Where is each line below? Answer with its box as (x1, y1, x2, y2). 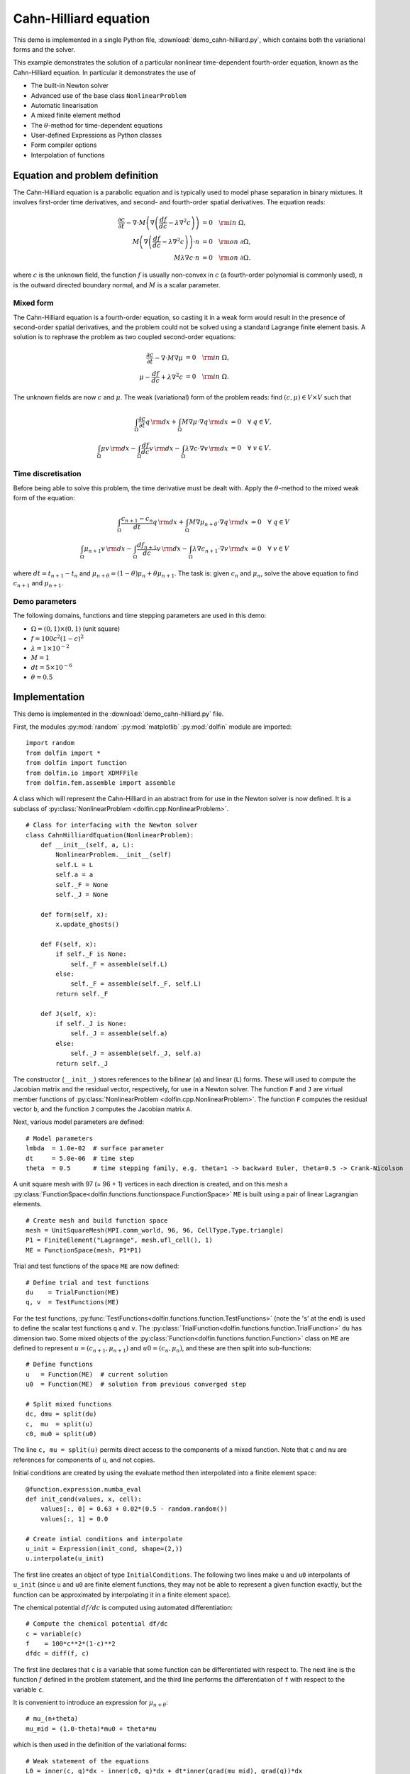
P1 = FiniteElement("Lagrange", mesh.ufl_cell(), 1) (26, 1236, 213, 1245)
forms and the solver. (13, 45, 76, 53)
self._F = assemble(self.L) (70, 960, 168, 968)
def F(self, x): (40, 940, 97, 948)
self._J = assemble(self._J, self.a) (70, 1049, 202, 1057)
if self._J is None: (55, 1019, 127, 1028)
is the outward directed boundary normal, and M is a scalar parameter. (13, 280, 221, 289)
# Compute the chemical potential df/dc (26, 1620, 168, 1628)
